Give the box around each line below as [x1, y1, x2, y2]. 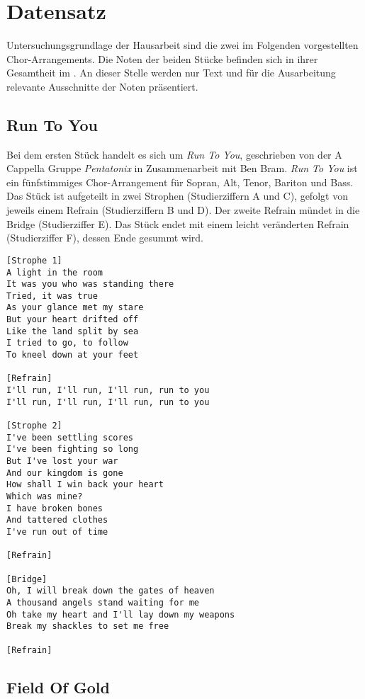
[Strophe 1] [6, 255, 62, 266]
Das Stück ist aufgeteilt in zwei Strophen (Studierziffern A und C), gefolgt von [6, 188, 348, 203]
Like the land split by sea [6, 326, 139, 336]
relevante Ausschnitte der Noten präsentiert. [6, 79, 198, 93]
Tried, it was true [6, 290, 98, 301]
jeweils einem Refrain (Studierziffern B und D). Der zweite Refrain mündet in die [6, 203, 360, 217]
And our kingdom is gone [6, 467, 123, 478]
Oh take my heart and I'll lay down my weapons [6, 609, 235, 620]
